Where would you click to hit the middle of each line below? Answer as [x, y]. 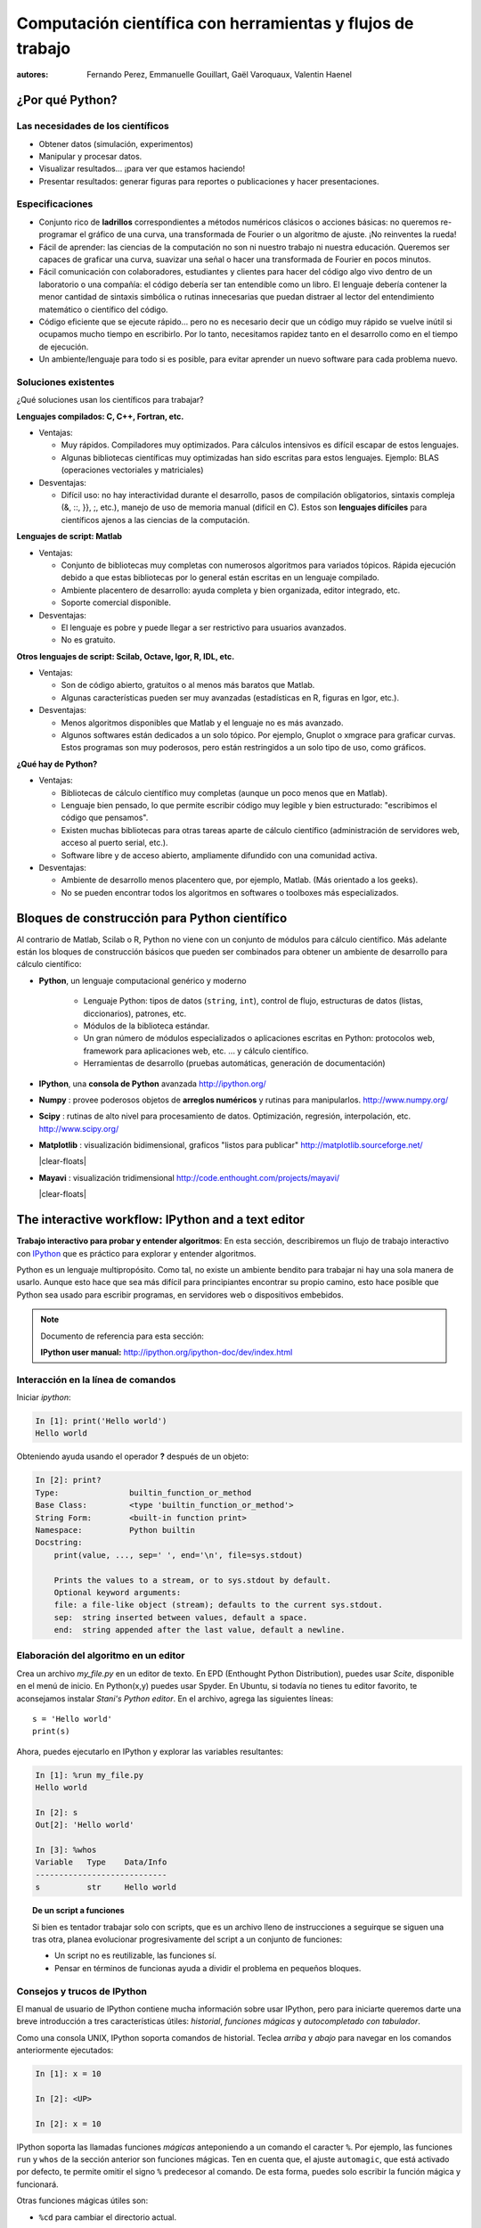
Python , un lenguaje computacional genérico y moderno [143, 980]
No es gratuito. [88, 640]
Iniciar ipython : [44, 1397]
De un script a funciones [78, 1911]
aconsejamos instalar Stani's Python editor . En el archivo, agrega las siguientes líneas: [175, 1699]
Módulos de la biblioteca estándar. [147, 1026]
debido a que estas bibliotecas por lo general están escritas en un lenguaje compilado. [220, 577]
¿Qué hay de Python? [57, 764]
